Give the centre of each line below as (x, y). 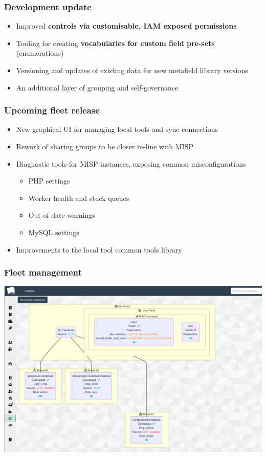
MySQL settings (54, 232)
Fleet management (43, 272)
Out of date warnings (62, 215)
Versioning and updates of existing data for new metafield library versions (132, 70)
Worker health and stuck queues (79, 198)
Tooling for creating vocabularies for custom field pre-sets (115, 43)
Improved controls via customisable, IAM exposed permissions (126, 26)
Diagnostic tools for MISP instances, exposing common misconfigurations (131, 163)
